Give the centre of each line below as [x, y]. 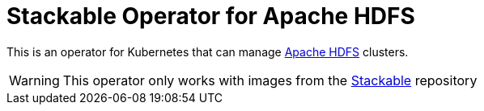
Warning [34, 80]
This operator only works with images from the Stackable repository [270, 80]
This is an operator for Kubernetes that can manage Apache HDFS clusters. [208, 51]
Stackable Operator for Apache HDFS [211, 16]
